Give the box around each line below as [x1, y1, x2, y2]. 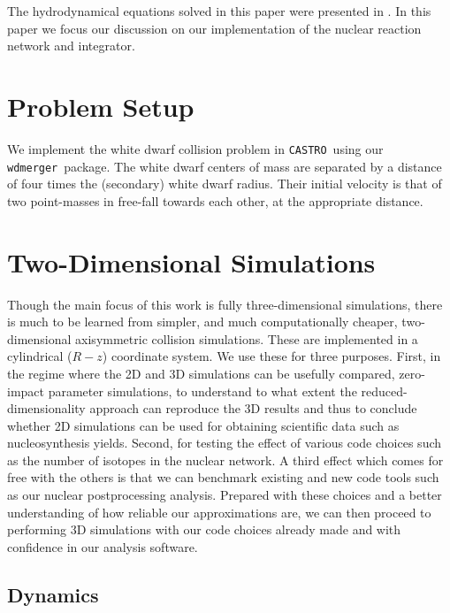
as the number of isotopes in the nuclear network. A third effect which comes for [7, 450, 444, 469]
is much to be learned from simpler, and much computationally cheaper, [7, 312, 398, 331]
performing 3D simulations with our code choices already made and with [7, 520, 401, 539]
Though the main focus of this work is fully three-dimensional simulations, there [7, 295, 443, 313]
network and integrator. [7, 36, 135, 55]
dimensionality [7, 399, 86, 418]
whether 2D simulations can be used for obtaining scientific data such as [7, 416, 400, 434]
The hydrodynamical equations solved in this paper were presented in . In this [7, 2, 431, 19]
